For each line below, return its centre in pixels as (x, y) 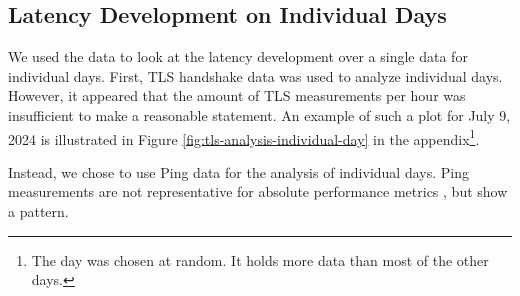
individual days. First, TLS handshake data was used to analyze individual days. (255, 75)
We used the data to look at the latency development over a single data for (238, 56)
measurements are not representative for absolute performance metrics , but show (258, 191)
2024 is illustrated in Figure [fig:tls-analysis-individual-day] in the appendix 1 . (244, 137)
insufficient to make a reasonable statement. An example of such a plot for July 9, (259, 114)
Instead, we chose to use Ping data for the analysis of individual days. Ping (238, 171)
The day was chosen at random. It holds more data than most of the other (260, 259)
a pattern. (38, 211)
